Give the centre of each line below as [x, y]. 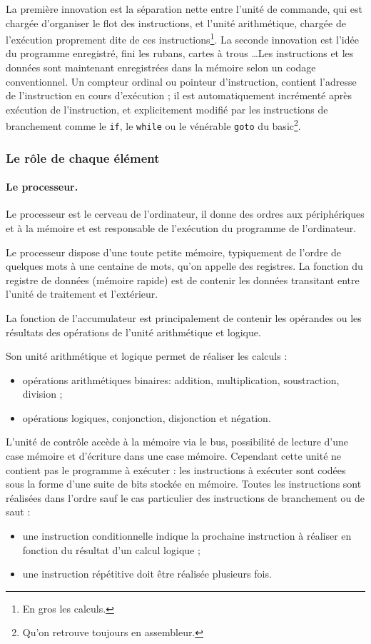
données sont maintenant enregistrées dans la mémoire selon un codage [161, 67]
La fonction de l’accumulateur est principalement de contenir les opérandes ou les [184, 317]
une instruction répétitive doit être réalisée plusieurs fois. [147, 574]
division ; [42, 394]
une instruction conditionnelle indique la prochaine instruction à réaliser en [187, 536]
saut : [18, 512]
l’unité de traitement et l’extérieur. [82, 294]
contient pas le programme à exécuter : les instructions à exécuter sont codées [176, 469]
